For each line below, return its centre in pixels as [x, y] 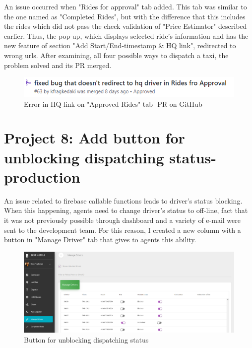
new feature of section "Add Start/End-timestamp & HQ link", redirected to [120, 45]
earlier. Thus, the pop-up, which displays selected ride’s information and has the [126, 35]
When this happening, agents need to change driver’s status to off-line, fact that [126, 210]
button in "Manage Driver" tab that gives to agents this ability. [100, 240]
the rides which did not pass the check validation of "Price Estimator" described [126, 26]
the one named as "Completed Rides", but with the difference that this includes [125, 16]
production [42, 176]
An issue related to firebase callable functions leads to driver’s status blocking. [123, 200]
